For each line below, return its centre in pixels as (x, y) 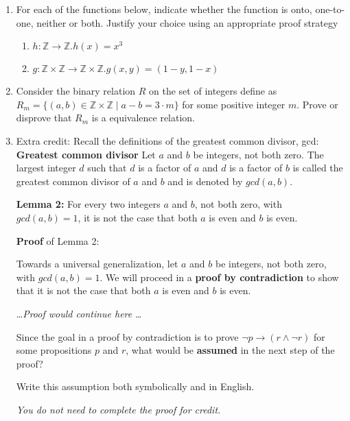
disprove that (44, 118)
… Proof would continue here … (79, 313)
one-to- (330, 9)
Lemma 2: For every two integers (88, 204)
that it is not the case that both (83, 290)
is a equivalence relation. (143, 118)
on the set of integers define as (213, 91)
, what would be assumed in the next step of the (230, 350)
